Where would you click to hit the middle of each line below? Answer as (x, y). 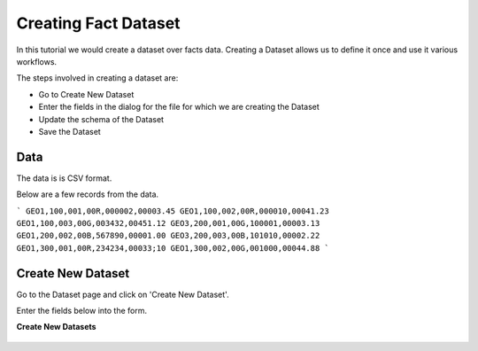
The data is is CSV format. (64, 178)
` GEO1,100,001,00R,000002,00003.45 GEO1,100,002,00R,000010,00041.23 (173, 211)
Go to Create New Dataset (86, 94)
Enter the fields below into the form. (82, 311)
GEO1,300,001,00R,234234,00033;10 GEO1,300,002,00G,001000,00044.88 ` (173, 248)
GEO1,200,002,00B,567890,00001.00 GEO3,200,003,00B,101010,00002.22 (168, 236)
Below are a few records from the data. (88, 194)
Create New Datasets (56, 327)
